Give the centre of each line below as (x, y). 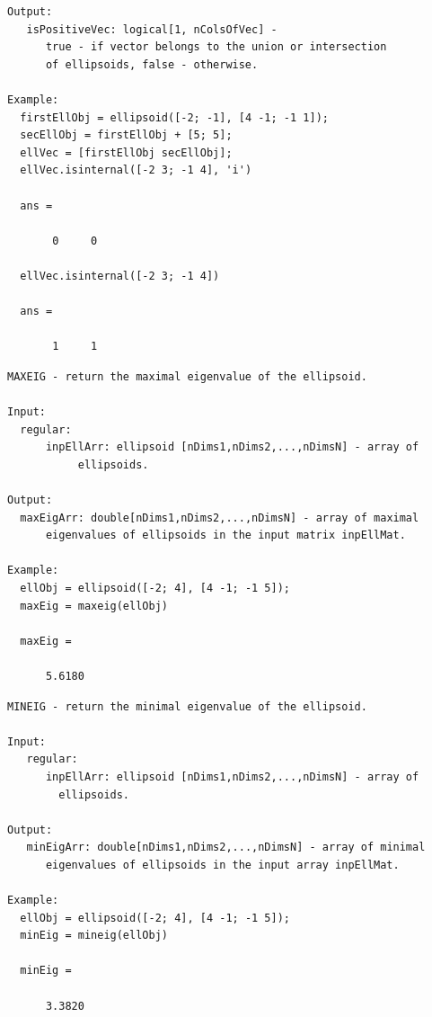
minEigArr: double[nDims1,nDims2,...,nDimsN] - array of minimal (226, 847)
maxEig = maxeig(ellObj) (94, 606)
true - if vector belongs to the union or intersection (216, 47)
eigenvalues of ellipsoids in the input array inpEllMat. (222, 865)
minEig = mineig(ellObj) (94, 936)
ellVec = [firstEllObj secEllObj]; (126, 152)
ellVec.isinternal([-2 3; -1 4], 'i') (136, 170)
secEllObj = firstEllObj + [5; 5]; (126, 135)
